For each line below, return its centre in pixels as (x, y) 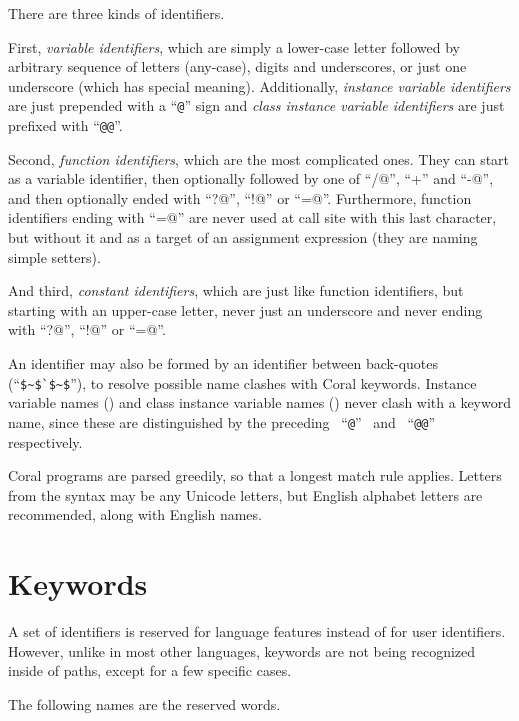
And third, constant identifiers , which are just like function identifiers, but (236, 290)
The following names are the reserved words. (144, 703)
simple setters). (54, 256)
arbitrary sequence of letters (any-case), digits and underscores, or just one (237, 66)
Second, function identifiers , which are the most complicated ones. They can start (259, 158)
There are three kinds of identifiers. (116, 13)
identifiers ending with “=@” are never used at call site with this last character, (252, 217)
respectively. (45, 441)
